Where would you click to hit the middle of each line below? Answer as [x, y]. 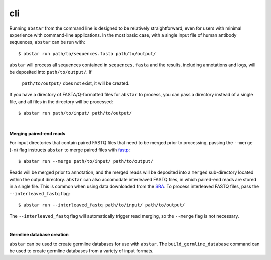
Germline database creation [39, 235]
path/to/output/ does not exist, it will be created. [76, 83]
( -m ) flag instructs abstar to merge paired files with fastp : [70, 150]
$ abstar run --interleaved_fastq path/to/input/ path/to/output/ [102, 205]
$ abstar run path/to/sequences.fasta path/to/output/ [87, 53]
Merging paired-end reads [37, 133]
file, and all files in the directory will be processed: [61, 101]
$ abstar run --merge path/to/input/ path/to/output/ [86, 161]
